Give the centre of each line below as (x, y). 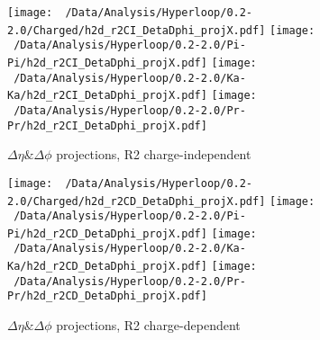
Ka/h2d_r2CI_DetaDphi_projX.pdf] (107, 96)
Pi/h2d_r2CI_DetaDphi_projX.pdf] (107, 63)
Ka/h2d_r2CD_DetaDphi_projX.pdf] (107, 267)
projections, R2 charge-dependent (148, 325)
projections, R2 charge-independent (154, 154)
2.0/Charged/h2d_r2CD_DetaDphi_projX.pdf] (137, 201)
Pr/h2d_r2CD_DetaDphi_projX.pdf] (107, 296)
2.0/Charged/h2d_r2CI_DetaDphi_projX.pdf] (137, 30)
